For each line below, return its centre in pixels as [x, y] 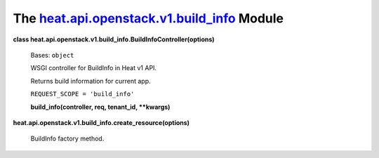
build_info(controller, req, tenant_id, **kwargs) [100, 107]
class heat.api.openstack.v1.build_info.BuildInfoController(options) [114, 39]
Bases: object [52, 55]
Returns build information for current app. [91, 81]
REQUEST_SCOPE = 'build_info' [82, 94]
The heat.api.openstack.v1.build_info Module [148, 18]
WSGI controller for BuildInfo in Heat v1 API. [94, 68]
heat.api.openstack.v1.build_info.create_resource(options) [101, 122]
